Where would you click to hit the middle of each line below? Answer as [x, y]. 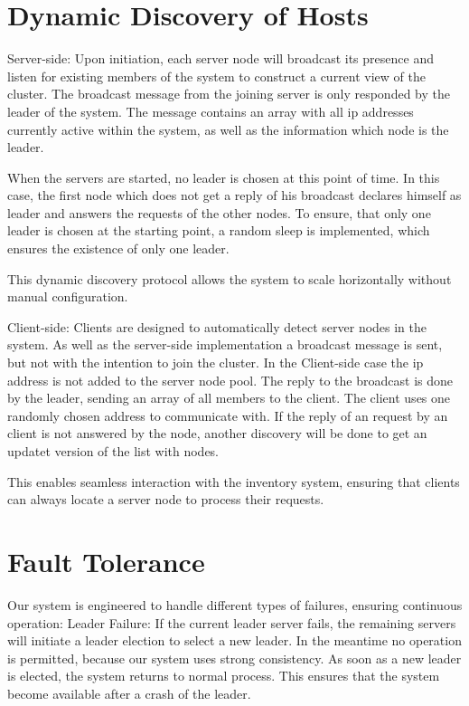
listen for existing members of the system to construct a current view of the [216, 76]
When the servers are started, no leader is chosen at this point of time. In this [224, 177]
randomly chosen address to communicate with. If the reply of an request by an [228, 415]
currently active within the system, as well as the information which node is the [228, 129]
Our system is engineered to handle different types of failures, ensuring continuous [235, 604]
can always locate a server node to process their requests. [166, 499]
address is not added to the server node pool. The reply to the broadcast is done [230, 380]
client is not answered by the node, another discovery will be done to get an [217, 433]
